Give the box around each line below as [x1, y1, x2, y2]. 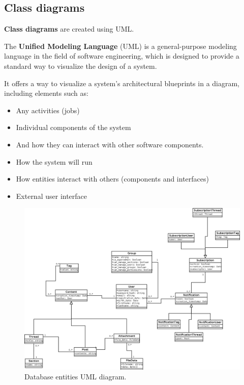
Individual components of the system [16, 122, 131, 133]
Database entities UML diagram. [24, 371, 127, 382]
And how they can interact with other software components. [16, 139, 204, 149]
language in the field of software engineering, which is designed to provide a [4, 50, 239, 61]
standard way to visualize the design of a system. [4, 60, 157, 71]
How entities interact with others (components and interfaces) [16, 173, 209, 184]
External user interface [16, 190, 87, 201]
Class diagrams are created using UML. [4, 23, 134, 34]
